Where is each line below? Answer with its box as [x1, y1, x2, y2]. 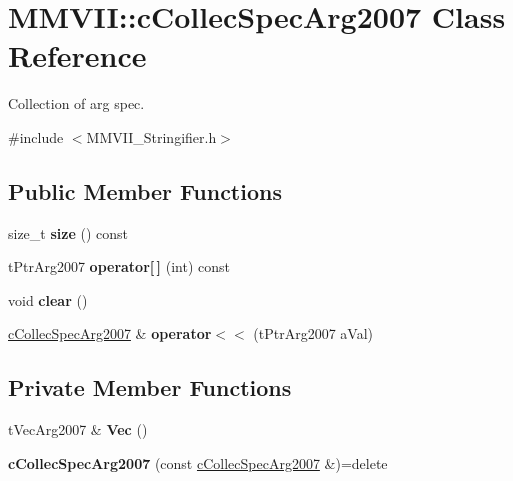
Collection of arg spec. [8, 93, 145, 114]
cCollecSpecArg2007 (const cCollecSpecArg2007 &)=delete [8, 452, 388, 473]
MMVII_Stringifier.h [86, 126, 217, 147]
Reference [8, 35, 147, 76]
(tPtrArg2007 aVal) [253, 323, 374, 344]
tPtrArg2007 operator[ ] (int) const [8, 256, 230, 277]
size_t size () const [8, 222, 128, 243]
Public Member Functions [8, 175, 282, 206]
